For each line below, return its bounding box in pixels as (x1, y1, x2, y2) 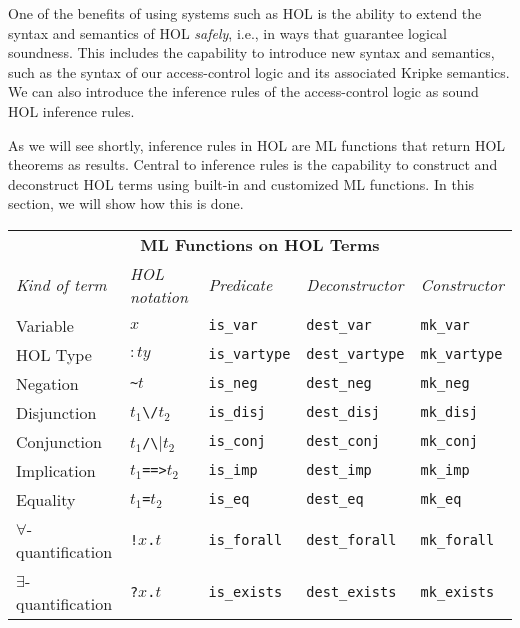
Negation (16, 371, 79, 395)
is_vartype (208, 346, 291, 363)
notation (129, 284, 188, 308)
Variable (16, 313, 74, 337)
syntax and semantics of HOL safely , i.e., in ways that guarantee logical (8, 22, 447, 43)
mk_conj (420, 433, 478, 450)
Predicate (208, 273, 273, 297)
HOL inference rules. (8, 100, 135, 121)
